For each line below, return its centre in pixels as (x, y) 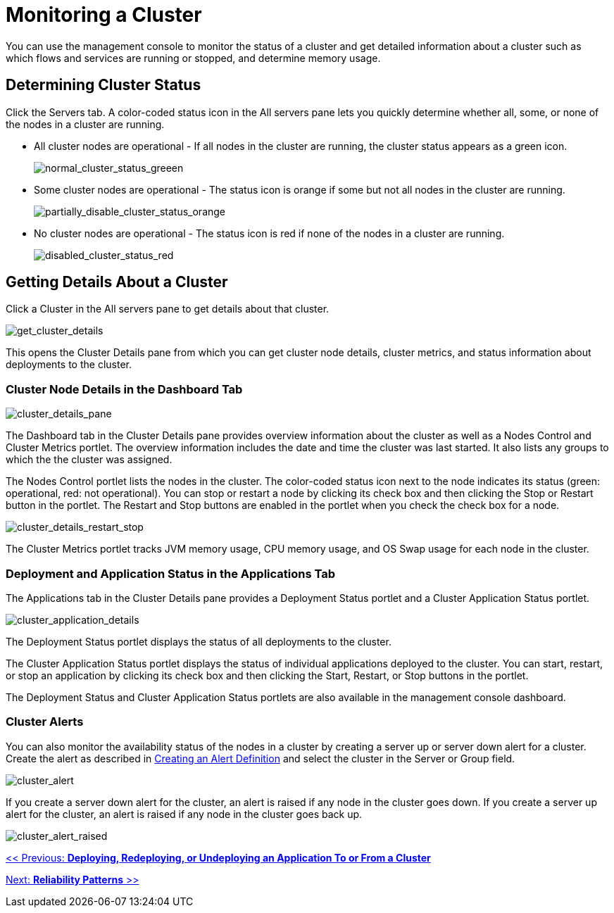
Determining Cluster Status (104, 85)
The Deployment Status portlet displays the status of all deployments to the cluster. (199, 641)
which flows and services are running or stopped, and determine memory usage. (193, 58)
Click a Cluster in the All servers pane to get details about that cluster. (168, 309)
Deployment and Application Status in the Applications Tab (171, 573)
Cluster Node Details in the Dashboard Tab (124, 389)
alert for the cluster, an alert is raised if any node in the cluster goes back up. (184, 814)
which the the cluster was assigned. (89, 460)
